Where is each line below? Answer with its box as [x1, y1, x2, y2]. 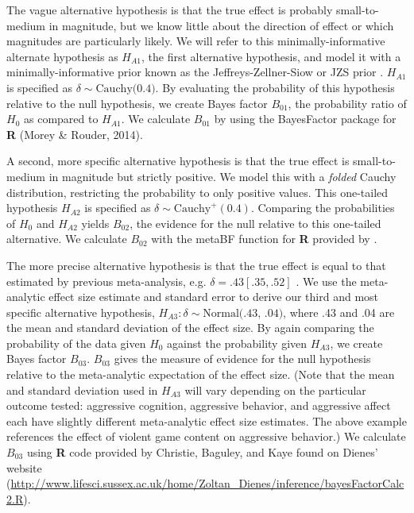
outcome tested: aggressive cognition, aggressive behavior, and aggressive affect [6, 397, 391, 414]
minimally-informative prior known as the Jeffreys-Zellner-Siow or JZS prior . [6, 64, 384, 80]
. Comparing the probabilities [250, 199, 395, 216]
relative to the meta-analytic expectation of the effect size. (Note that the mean [6, 366, 395, 383]
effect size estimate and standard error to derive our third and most [48, 288, 379, 305]
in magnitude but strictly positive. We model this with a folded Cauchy [48, 168, 397, 184]
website [6, 459, 42, 476]
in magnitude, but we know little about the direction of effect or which [48, 17, 394, 33]
